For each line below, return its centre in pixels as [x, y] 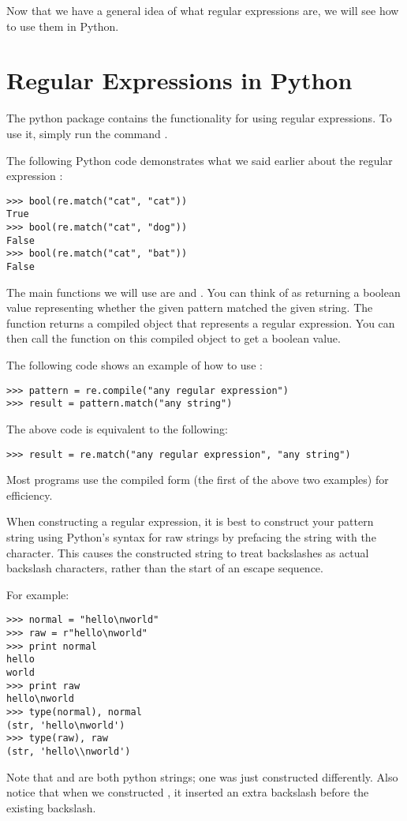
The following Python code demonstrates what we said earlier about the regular [200, 160]
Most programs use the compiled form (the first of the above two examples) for [198, 480]
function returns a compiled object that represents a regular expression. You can [201, 322]
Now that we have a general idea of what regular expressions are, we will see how [203, 10]
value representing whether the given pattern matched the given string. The [190, 307]
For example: [38, 594]
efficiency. [30, 495]
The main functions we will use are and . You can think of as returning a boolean [203, 292]
